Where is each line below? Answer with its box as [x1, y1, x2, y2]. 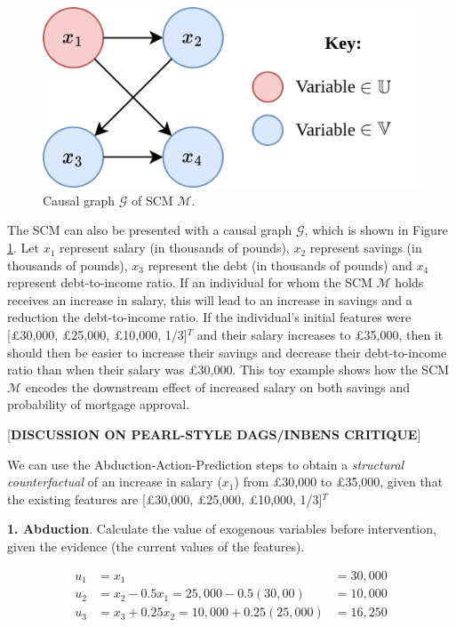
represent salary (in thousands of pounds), [60, 238, 290, 257]
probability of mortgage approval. [7, 395, 190, 414]
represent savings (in [309, 238, 422, 257]
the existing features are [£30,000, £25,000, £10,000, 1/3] [7, 489, 323, 508]
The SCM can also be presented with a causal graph [7, 221, 292, 239]
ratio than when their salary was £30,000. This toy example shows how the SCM [7, 360, 450, 379]
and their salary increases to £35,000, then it [196, 326, 444, 344]
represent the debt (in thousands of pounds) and [148, 255, 412, 274]
